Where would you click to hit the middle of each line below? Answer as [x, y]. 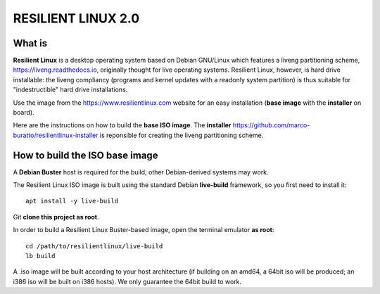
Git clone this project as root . [56, 217]
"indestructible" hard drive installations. [70, 90]
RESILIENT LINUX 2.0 [76, 18]
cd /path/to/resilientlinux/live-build [94, 246]
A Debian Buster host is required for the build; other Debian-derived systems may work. [141, 172]
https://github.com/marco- [271, 125]
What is [30, 43]
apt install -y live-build [72, 201]
